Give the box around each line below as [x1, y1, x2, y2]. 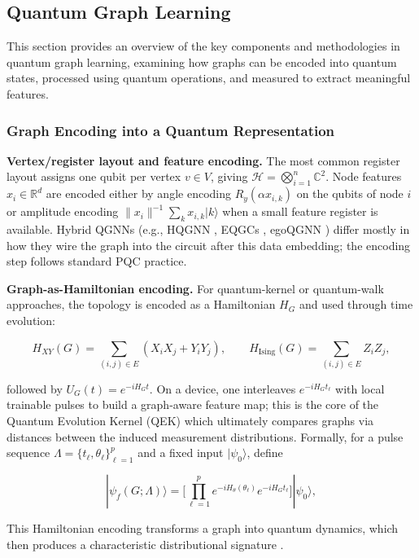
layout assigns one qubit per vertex [7, 168, 181, 185]
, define [247, 444, 283, 461]
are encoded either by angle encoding [46, 185, 231, 202]
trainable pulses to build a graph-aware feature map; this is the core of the [7, 396, 379, 413]
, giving [210, 168, 248, 185]
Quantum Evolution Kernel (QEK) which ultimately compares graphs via [7, 412, 374, 429]
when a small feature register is [222, 203, 378, 220]
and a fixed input [137, 444, 224, 461]
